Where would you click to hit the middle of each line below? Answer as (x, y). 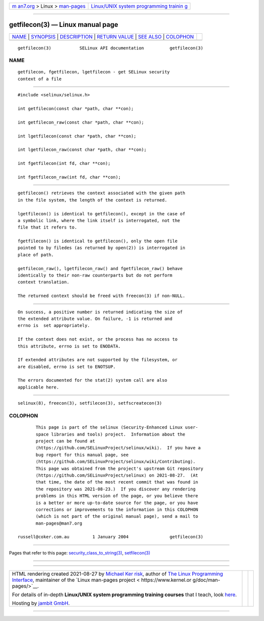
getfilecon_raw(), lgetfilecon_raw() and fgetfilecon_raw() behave (100, 268)
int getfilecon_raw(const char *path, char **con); (81, 122)
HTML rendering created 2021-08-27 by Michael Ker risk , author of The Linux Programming (118, 574)
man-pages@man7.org (59, 523)
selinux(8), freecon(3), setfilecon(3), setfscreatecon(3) (90, 403)
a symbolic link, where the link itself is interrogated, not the (99, 220)
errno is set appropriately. (54, 326)
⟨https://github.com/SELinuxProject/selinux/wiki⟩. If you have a (118, 448)
